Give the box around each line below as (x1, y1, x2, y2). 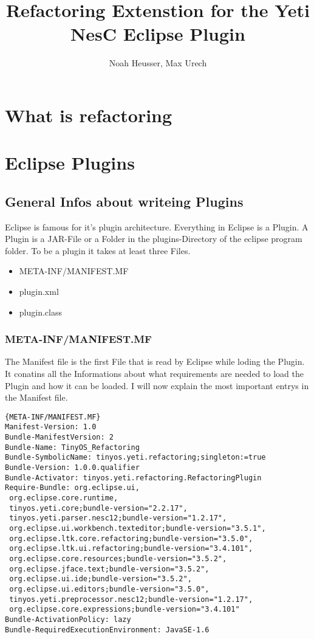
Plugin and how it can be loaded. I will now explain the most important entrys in (5, 379, 309, 392)
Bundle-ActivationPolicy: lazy (5, 615, 131, 624)
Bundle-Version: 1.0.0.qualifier (5, 463, 140, 472)
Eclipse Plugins (5, 150, 135, 175)
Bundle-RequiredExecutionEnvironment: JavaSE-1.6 (5, 625, 210, 634)
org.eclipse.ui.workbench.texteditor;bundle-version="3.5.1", (9, 524, 266, 533)
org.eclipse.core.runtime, (9, 494, 118, 503)
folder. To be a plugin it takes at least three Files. (5, 244, 191, 257)
